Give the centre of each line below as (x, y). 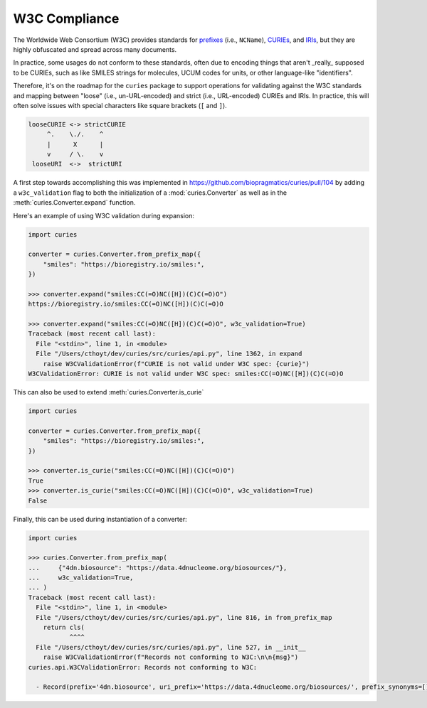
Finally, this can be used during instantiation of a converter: (100, 519)
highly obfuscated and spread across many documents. (95, 49)
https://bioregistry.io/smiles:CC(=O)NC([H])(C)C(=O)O (126, 304)
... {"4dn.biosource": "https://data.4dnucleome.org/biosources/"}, (158, 568)
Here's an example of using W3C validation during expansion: (104, 215)
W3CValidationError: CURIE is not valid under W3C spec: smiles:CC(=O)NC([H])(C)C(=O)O (186, 374)
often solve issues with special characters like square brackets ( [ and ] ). (120, 105)
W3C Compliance (66, 18)
